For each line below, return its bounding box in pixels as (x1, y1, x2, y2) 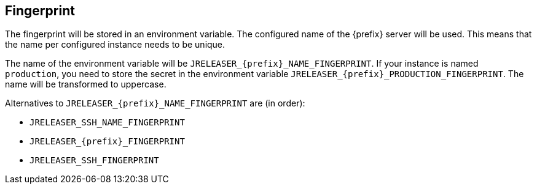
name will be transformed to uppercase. (5, 79, 167, 90)
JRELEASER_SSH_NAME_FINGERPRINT (29, 117, 185, 128)
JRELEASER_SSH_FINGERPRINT (29, 155, 159, 166)
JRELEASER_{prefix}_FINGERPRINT (29, 136, 185, 147)
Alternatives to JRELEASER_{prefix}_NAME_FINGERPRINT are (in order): (5, 98, 305, 109)
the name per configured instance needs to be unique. (5, 39, 225, 50)
